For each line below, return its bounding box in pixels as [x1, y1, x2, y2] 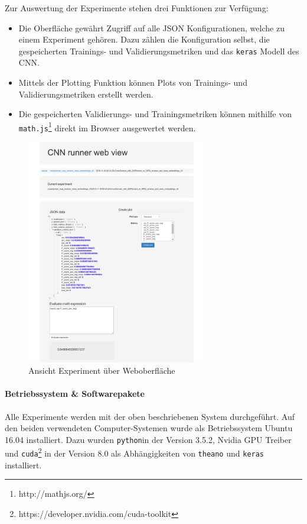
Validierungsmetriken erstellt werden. [18, 88, 153, 100]
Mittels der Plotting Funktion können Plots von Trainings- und [18, 76, 247, 89]
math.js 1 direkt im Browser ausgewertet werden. [18, 119, 196, 134]
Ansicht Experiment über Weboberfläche [28, 364, 175, 377]
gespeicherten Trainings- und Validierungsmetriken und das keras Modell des [18, 44, 299, 57]
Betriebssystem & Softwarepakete [5, 387, 145, 400]
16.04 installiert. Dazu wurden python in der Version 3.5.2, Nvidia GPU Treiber [5, 433, 292, 445]
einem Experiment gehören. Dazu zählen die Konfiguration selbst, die [18, 33, 270, 46]
